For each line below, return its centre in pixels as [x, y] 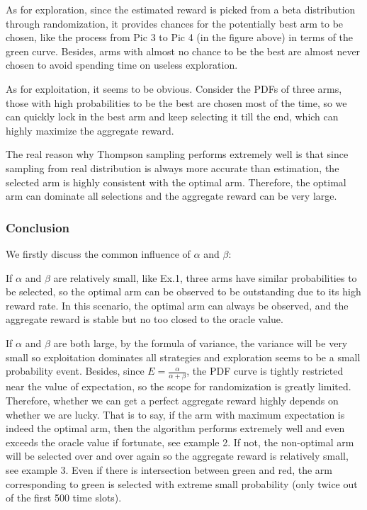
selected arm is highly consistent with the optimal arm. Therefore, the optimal [176, 182]
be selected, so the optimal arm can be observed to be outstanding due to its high [183, 291]
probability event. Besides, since [75, 371]
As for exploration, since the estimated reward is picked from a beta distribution [181, 9]
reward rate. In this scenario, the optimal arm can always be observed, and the [177, 305]
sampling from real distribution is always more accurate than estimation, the [173, 168]
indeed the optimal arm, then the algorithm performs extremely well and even [175, 428]
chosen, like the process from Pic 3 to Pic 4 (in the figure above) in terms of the [180, 37]
